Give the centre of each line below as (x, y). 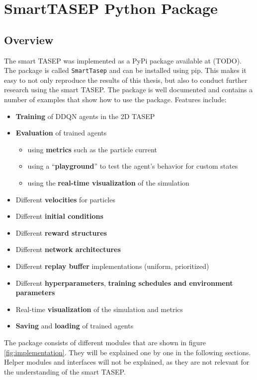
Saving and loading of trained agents (75, 326)
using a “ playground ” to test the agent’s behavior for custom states (133, 166)
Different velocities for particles (65, 199)
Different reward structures (61, 232)
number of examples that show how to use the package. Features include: (115, 99)
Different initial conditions (59, 216)
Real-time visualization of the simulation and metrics (99, 309)
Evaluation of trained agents (61, 133)
